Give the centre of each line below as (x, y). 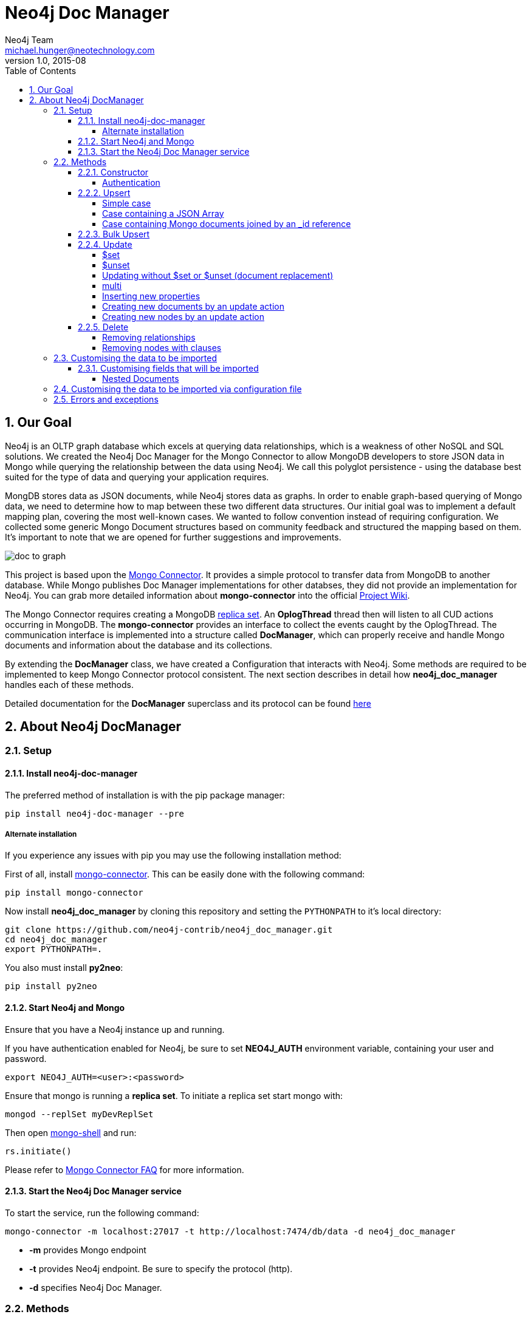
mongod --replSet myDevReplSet (79, 1114)
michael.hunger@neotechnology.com (80, 50)
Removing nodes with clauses (162, 347)
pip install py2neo (51, 986)
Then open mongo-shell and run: (71, 1132)
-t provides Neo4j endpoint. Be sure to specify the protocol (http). (161, 1268)
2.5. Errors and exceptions (106, 399)
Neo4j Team (29, 39)
